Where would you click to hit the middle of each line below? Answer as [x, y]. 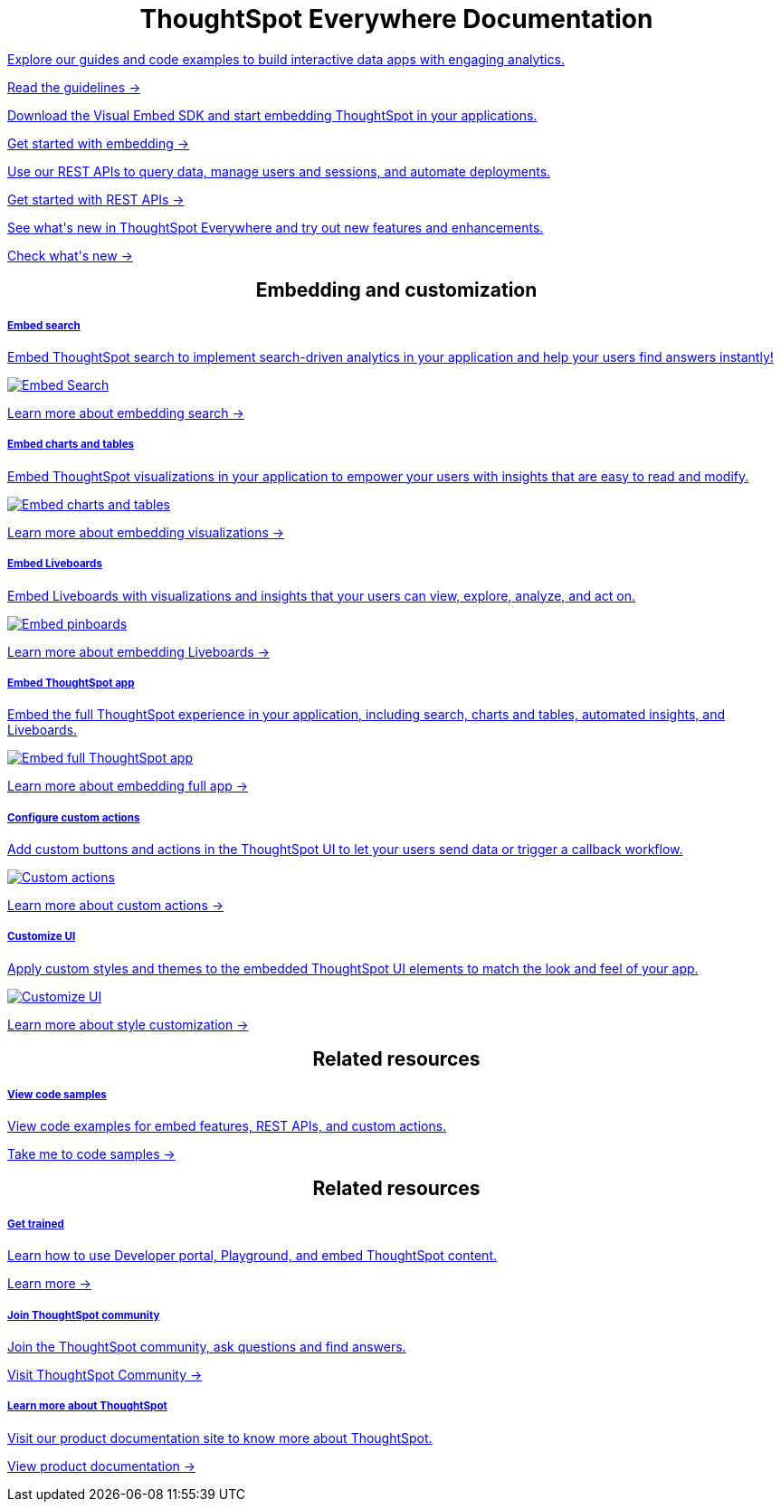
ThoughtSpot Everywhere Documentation [396, 19]
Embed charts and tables [71, 445]
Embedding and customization [396, 290]
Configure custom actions [74, 817]
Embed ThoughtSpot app [71, 683]
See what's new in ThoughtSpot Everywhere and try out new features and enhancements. [276, 227]
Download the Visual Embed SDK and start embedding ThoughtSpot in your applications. [272, 115]
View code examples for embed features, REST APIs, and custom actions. [227, 1126]
